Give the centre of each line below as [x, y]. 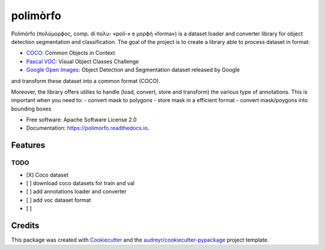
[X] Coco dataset [47, 175]
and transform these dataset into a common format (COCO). [86, 81]
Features [28, 145]
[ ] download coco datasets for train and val [80, 183]
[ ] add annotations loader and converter [76, 192]
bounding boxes [31, 109]
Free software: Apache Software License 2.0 [82, 120]
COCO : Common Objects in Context [71, 53]
